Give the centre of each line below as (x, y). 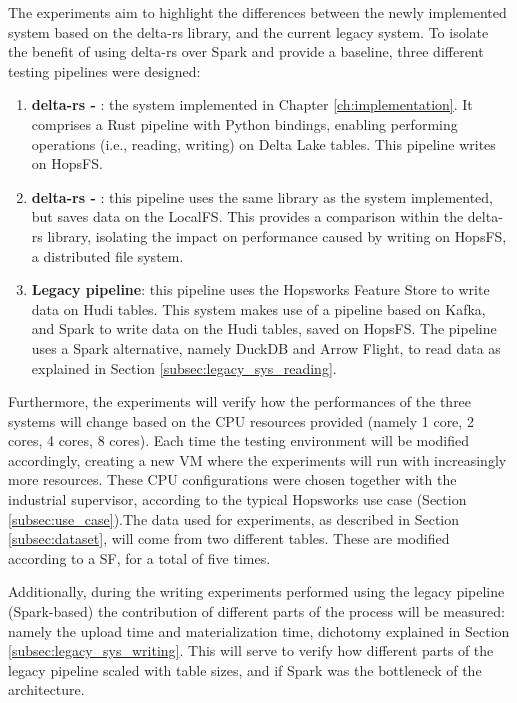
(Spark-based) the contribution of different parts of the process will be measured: (256, 611)
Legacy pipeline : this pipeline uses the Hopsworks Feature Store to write (260, 289)
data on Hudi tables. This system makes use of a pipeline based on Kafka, (258, 308)
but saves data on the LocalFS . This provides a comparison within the (247, 216)
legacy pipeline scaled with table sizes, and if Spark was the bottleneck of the (245, 669)
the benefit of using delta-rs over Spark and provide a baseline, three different (246, 51)
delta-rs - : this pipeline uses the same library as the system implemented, (262, 196)
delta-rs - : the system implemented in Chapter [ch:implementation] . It (252, 104)
